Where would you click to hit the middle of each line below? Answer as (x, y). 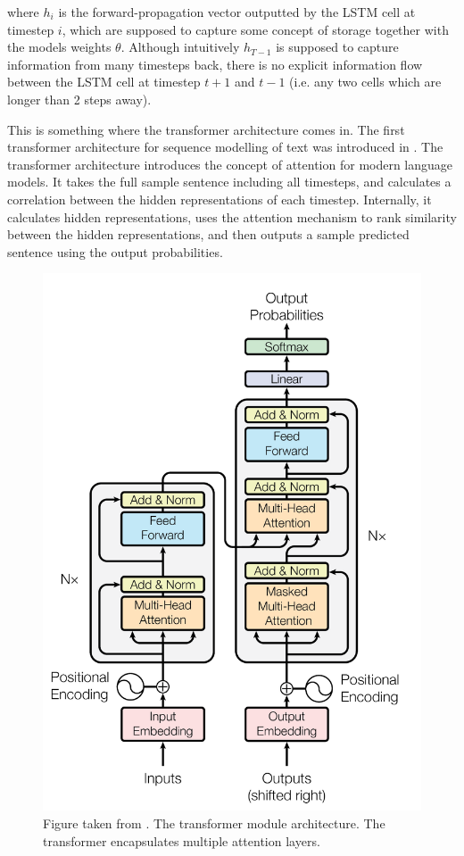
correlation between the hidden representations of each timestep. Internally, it (220, 199)
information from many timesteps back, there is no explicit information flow (215, 64)
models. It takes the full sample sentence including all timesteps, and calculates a (229, 182)
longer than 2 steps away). (79, 99)
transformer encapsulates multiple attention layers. (182, 840)
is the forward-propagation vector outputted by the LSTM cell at (237, 12)
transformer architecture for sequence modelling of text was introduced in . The (225, 147)
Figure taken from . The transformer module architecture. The (214, 823)
